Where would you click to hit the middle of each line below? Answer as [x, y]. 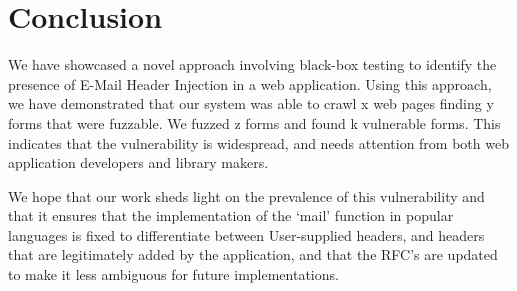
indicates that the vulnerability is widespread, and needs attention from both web [258, 142]
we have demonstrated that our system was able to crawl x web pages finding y [251, 103]
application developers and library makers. [138, 162]
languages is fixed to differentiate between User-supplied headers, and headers [246, 234]
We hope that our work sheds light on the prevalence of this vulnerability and [246, 195]
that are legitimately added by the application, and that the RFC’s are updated [253, 254]
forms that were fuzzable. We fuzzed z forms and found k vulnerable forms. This [254, 122]
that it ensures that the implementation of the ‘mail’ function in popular [231, 215]
